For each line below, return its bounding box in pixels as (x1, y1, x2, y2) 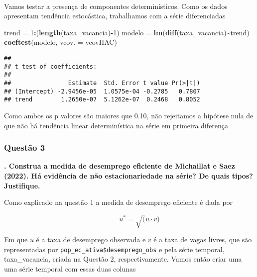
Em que (4, 234, 28, 245)
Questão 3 (4, 141, 45, 154)
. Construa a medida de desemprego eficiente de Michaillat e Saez (4, 161, 235, 171)
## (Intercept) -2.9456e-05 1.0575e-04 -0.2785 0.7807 (4, 88, 200, 95)
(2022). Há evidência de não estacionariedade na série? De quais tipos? (4, 170, 253, 181)
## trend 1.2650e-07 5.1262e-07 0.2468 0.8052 (4, 96, 200, 103)
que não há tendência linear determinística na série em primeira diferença (4, 120, 228, 130)
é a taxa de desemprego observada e (36, 234, 146, 245)
